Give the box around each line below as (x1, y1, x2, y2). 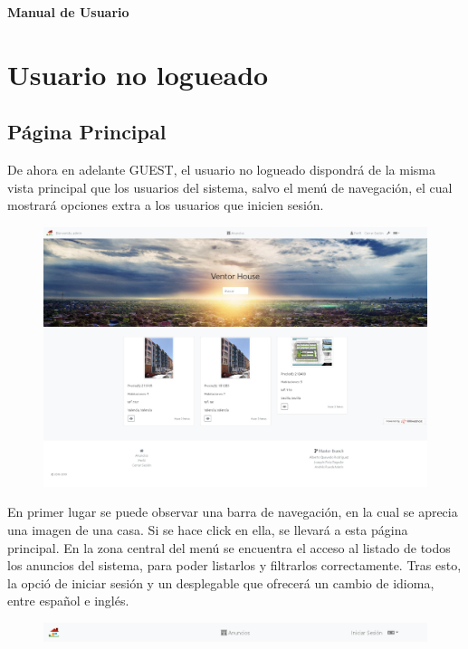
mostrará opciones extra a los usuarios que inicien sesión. (7, 196, 324, 215)
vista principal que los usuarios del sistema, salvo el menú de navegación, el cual (7, 177, 453, 196)
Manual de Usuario (7, 3, 129, 21)
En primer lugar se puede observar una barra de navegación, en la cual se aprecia (7, 502, 458, 521)
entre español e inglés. (7, 591, 129, 610)
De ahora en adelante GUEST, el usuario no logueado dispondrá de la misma (7, 160, 435, 179)
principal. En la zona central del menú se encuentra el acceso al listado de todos (7, 538, 451, 557)
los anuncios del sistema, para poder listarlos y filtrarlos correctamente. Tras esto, (7, 556, 462, 575)
